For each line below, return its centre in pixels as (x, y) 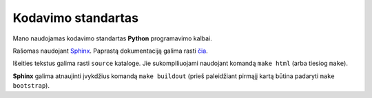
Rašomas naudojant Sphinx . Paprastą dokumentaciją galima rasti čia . (110, 51)
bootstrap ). (31, 86)
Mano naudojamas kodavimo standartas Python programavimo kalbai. (113, 38)
